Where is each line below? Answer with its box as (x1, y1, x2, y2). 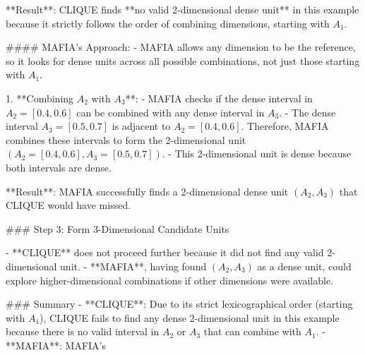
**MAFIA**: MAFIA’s (6, 337, 107, 352)
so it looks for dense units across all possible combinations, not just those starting (6, 53, 360, 68)
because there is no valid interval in (6, 324, 160, 339)
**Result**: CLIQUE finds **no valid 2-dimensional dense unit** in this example (6, 2, 359, 16)
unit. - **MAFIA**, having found (60, 258, 207, 273)
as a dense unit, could (257, 258, 352, 273)
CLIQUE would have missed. (6, 198, 131, 212)
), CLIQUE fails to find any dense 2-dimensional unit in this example (40, 310, 340, 325)
